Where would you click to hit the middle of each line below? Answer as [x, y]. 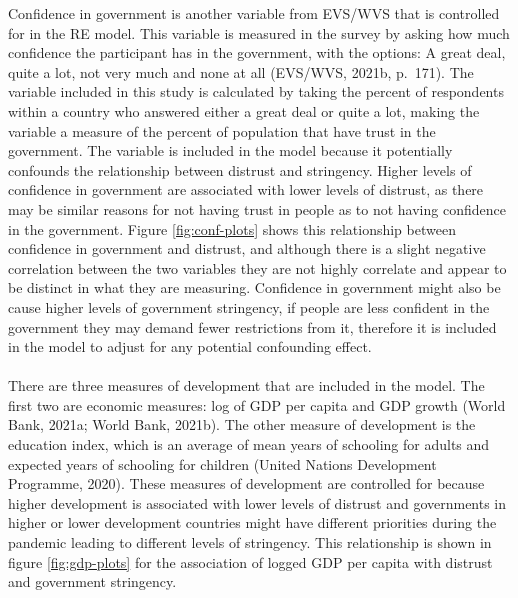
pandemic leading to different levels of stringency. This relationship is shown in [250, 542]
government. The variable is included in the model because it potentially [230, 150]
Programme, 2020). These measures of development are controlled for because [246, 483]
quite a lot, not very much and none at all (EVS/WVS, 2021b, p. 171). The [241, 71]
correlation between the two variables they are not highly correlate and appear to [257, 267]
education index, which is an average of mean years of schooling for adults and [249, 444]
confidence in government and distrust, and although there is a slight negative [247, 248]
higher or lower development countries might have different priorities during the [252, 522]
